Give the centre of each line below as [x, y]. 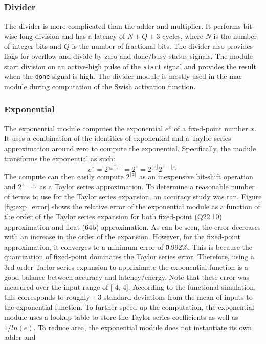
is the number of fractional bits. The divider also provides [162, 46]
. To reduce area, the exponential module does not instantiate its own [143, 327]
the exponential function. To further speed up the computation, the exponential [129, 307]
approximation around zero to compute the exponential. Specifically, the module [130, 148]
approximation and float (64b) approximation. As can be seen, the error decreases [132, 226]
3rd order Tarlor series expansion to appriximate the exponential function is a [126, 266]
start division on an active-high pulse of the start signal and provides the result [130, 66]
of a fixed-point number [211, 128]
